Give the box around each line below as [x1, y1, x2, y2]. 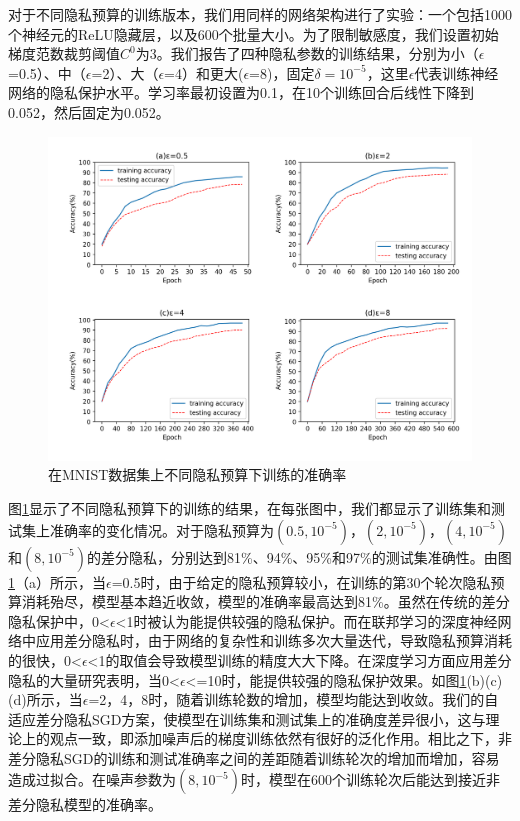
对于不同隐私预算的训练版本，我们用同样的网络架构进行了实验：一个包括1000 [8, 4, 512, 24]
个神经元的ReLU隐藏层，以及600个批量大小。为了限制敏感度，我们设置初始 [8, 23, 499, 44]
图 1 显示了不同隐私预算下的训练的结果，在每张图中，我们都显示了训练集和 [8, 497, 491, 518]
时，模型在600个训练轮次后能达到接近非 [241, 769, 501, 790]
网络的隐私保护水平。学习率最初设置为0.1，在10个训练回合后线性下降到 [8, 82, 474, 103]
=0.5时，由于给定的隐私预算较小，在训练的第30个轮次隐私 [111, 571, 491, 592]
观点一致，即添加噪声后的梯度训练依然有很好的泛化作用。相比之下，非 [49, 728, 512, 749]
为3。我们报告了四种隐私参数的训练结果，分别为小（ [135, 43, 479, 64]
